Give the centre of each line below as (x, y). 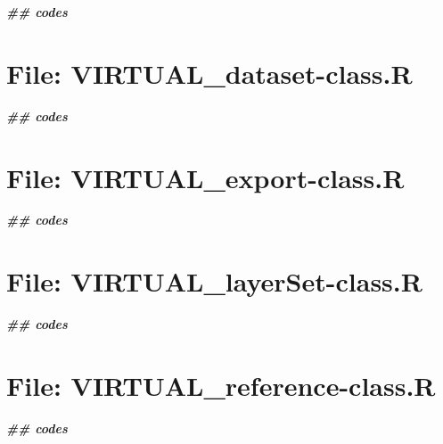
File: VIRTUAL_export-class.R (205, 177)
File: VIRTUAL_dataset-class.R (209, 73)
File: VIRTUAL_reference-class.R (221, 385)
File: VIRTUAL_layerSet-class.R (214, 281)
